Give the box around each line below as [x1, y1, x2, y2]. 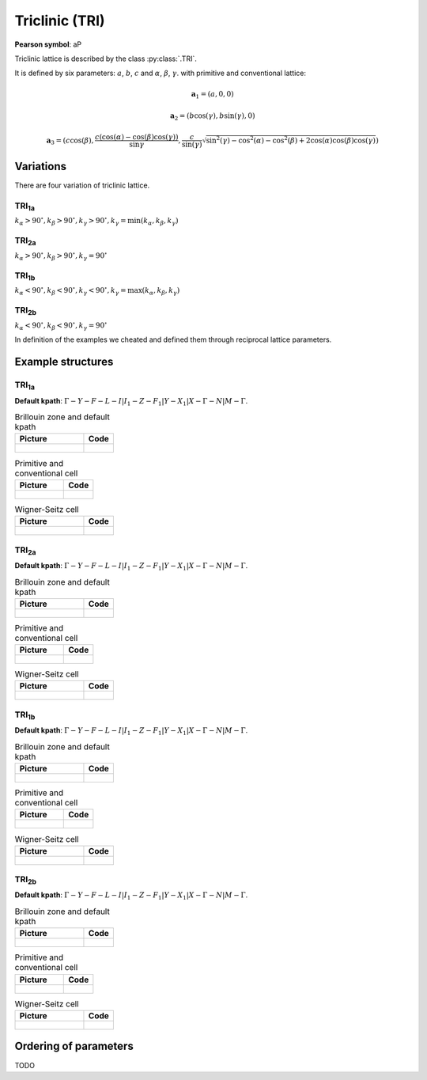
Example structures [14, 355, 114, 369]
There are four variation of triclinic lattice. [14, 180, 150, 190]
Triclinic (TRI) [14, 12, 106, 29]
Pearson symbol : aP [14, 40, 82, 49]
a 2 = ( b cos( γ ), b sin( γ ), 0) [170, 112, 255, 122]
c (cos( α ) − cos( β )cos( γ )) [95, 132, 179, 142]
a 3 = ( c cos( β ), [46, 135, 94, 146]
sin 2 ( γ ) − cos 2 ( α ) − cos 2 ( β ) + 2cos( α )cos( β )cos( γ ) [206, 135, 376, 145]
